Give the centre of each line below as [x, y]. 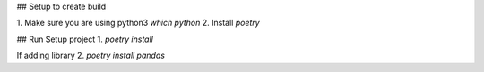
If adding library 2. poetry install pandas [91, 56]
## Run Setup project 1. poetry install [85, 39]
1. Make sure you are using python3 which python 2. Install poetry [138, 23]
